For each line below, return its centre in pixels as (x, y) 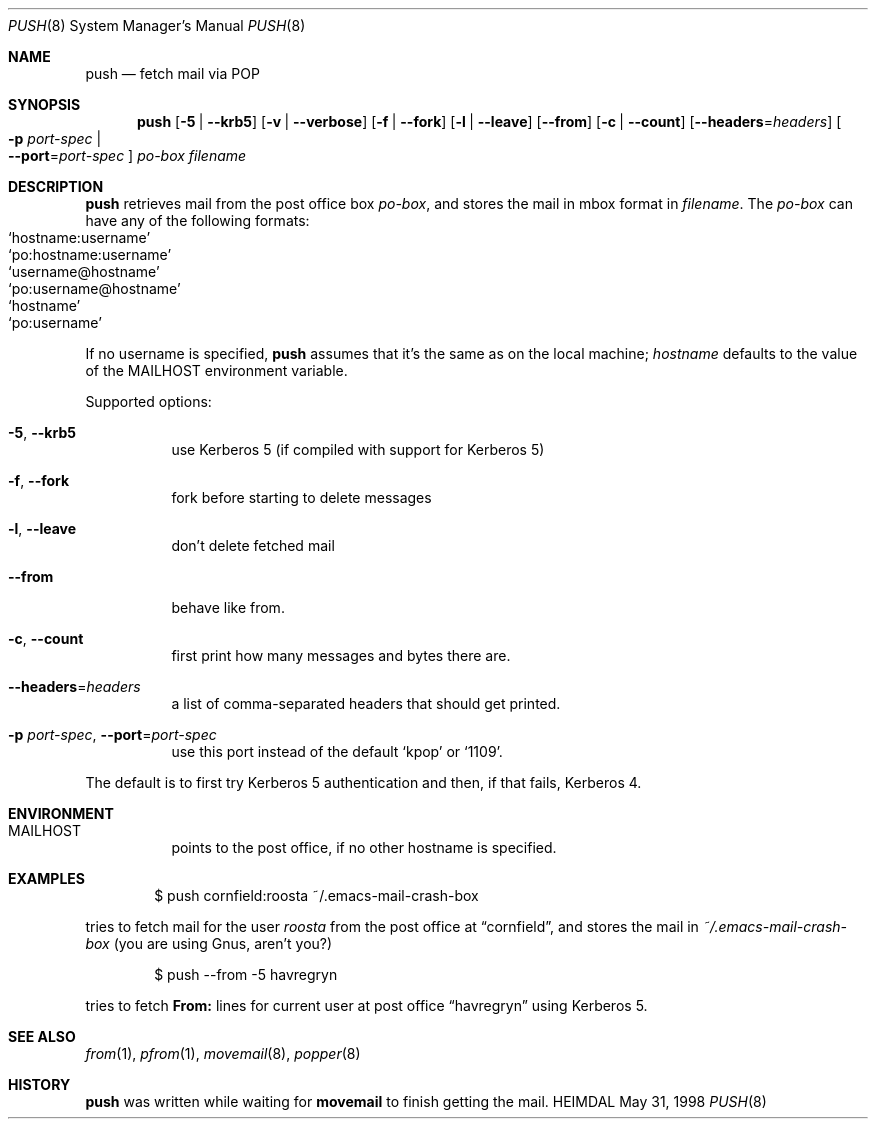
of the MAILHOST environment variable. (216, 370)
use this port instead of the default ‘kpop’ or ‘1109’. (337, 751)
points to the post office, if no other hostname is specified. (364, 847)
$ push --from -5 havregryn (246, 974)
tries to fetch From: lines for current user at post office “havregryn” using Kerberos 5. (366, 1005)
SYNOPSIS (44, 104)
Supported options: (148, 401)
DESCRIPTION (56, 186)
